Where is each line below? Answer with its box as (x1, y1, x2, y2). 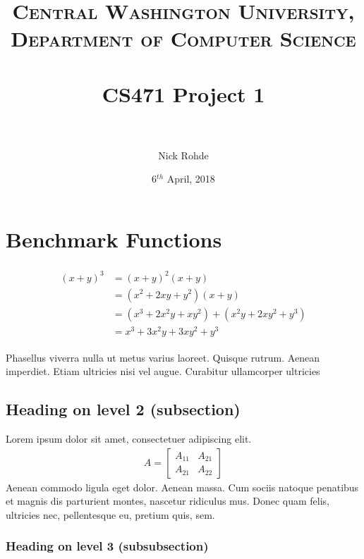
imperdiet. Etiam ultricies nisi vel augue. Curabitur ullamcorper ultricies (6, 364, 320, 379)
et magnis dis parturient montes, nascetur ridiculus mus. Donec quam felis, (6, 493, 329, 508)
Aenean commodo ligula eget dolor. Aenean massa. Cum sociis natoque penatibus (6, 479, 359, 494)
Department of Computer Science (11, 24, 356, 53)
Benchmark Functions (6, 225, 222, 254)
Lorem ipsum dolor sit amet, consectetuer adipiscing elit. (6, 431, 252, 446)
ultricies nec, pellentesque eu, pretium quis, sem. (6, 507, 215, 522)
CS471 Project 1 (102, 79, 265, 108)
